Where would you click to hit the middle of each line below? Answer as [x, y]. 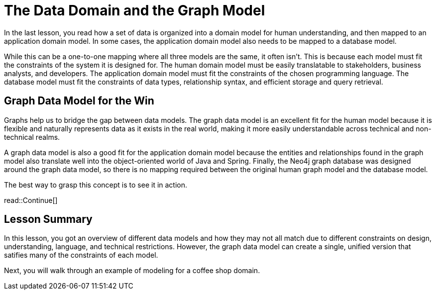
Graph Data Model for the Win [79, 101]
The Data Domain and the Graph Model [135, 10]
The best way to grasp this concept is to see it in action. [96, 185]
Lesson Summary [48, 219]
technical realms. [32, 137]
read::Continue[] [31, 200]
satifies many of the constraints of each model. [81, 255]
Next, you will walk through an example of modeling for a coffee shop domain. [132, 271]
